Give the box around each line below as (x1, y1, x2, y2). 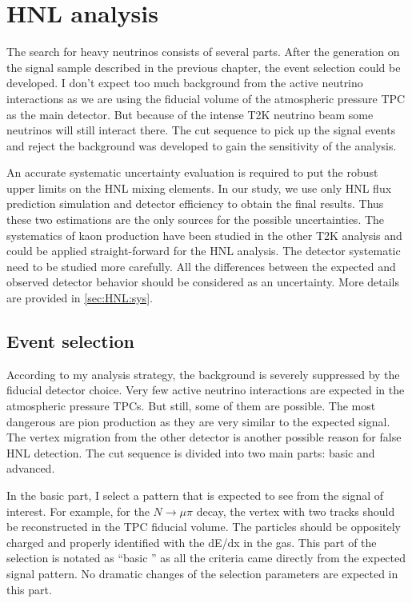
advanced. (6, 460, 55, 477)
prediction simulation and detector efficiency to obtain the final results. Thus (6, 195, 384, 212)
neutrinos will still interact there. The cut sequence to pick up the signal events (6, 122, 396, 138)
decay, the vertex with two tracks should (196, 502, 395, 519)
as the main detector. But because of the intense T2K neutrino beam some (6, 106, 374, 122)
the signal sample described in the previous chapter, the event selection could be (6, 58, 401, 75)
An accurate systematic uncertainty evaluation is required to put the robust (6, 164, 378, 181)
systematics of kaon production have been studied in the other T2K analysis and (6, 226, 402, 243)
